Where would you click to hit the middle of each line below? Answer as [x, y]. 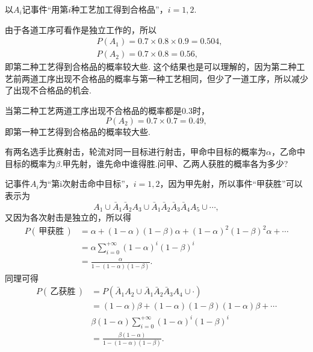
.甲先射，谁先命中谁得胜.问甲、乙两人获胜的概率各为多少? [174, 163]
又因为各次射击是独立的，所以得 [68, 217]
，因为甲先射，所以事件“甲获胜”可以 [231, 184]
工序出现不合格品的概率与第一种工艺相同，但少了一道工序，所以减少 [173, 78]
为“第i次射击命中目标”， [86, 184]
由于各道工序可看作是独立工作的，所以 [81, 29]
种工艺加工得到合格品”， [119, 9]
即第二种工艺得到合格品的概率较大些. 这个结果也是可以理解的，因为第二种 [151, 67]
